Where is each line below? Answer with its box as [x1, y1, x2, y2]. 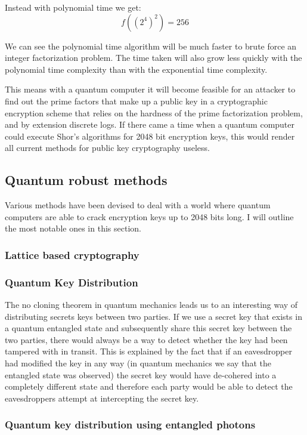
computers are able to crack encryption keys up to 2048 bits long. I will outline [5, 210, 294, 223]
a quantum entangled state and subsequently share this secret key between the [5, 322, 292, 334]
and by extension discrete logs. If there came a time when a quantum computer [5, 118, 295, 131]
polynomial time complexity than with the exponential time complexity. [5, 63, 268, 75]
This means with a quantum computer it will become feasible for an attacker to [5, 83, 296, 95]
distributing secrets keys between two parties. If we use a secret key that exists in [5, 310, 302, 322]
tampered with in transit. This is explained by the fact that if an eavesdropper [5, 345, 292, 357]
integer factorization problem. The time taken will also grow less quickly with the [5, 51, 302, 64]
